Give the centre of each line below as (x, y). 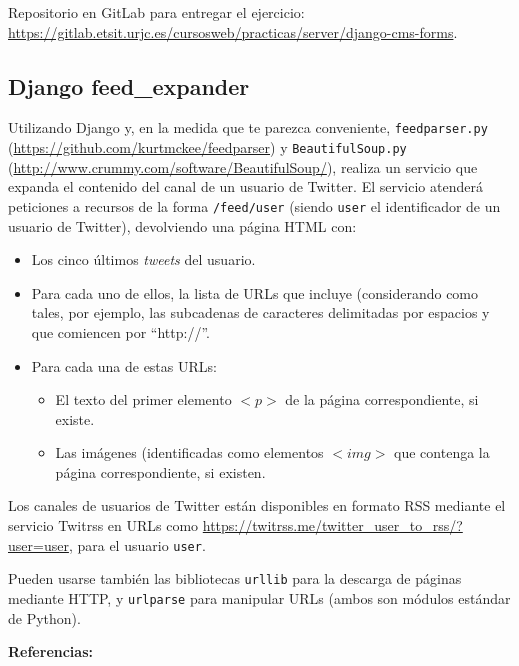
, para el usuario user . (137, 544)
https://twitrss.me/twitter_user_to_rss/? (332, 525)
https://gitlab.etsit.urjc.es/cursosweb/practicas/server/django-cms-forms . (233, 31)
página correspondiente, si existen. (160, 471)
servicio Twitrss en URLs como (103, 525)
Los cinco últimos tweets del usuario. (143, 259)
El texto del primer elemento (143, 399)
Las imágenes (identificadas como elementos (189, 452)
